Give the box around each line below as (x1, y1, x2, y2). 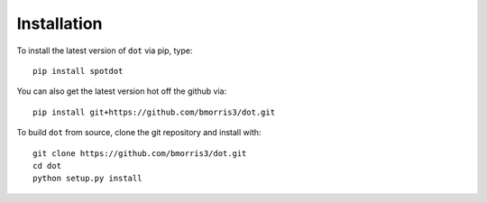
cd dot (32, 161, 62, 171)
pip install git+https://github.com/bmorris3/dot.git (32, 106, 275, 117)
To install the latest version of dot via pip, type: (16, 45, 193, 56)
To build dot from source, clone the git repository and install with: (16, 127, 262, 138)
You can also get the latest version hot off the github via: (16, 86, 227, 97)
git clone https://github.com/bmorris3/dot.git (32, 148, 247, 158)
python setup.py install (32, 173, 142, 184)
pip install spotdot (32, 66, 124, 76)
